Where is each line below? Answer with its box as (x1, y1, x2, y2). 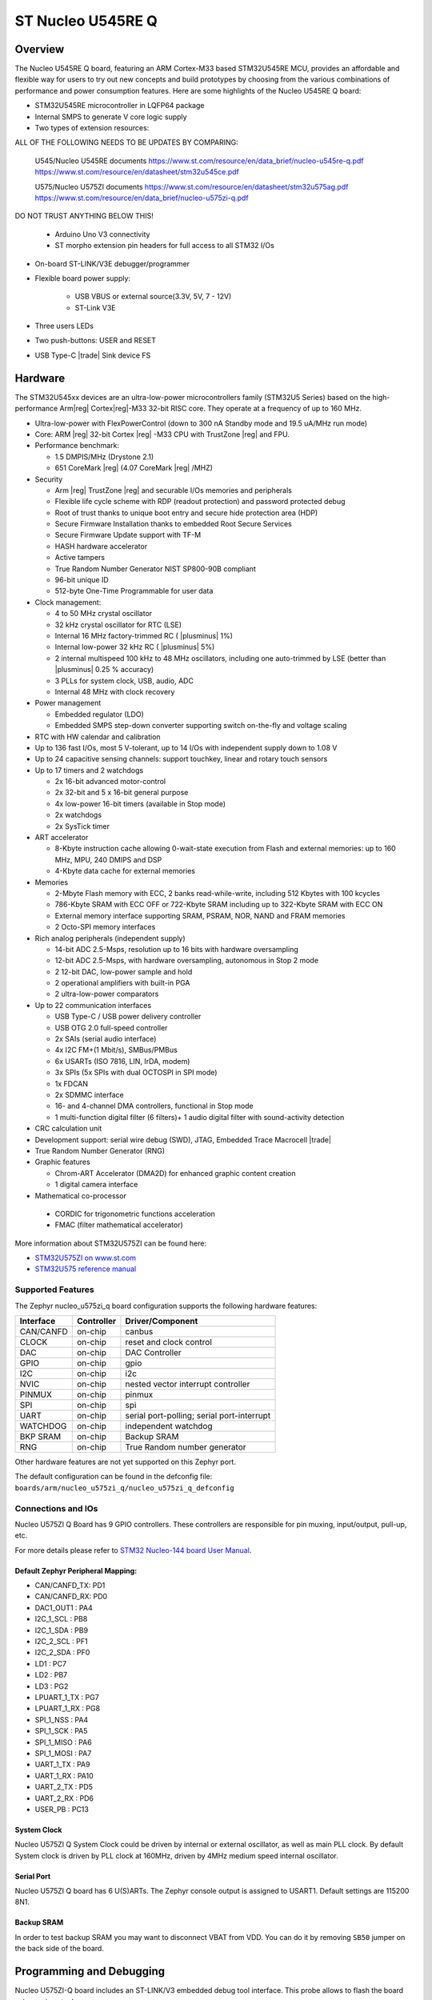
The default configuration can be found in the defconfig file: (14, 1472, 213, 1482)
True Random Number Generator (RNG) (34, 1146, 166, 1155)
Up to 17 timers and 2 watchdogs (34, 765, 144, 775)
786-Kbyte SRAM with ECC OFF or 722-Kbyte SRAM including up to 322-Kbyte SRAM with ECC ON (54, 900, 383, 910)
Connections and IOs (14, 1502, 98, 1514)
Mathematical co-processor (34, 1190, 127, 1200)
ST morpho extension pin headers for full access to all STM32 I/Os (54, 241, 275, 250)
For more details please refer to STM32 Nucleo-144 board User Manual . (14, 1545, 252, 1555)
